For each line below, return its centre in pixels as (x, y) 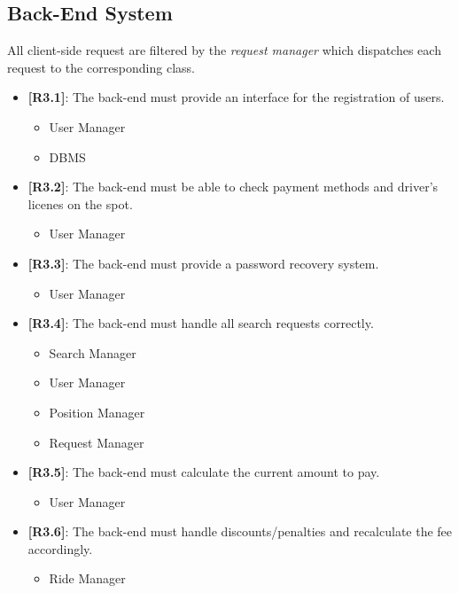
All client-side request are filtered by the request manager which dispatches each (224, 50)
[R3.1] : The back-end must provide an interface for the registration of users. (236, 97)
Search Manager (93, 352)
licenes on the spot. (80, 203)
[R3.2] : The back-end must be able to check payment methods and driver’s (233, 187)
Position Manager (97, 412)
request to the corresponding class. (101, 67)
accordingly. (60, 548)
